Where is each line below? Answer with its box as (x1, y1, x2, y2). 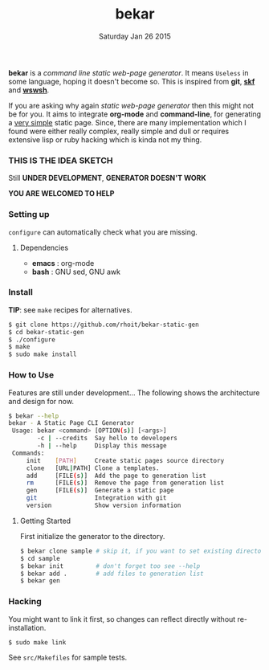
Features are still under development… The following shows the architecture (8, 387, 260, 398)
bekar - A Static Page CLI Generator (8, 419, 135, 427)
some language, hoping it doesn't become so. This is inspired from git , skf (8, 76, 255, 86)
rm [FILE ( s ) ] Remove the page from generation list (26, 479, 225, 487)
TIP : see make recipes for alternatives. (8, 304, 132, 314)
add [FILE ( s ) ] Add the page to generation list (26, 472, 206, 480)
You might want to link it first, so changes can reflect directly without (8, 614, 236, 623)
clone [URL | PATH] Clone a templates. (26, 464, 160, 472)
